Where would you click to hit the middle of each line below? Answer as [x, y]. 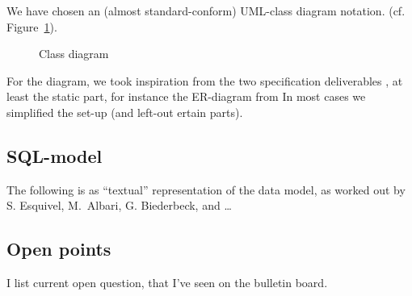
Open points [59, 249]
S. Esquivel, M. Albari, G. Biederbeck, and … [119, 205]
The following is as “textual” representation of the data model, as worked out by [206, 189]
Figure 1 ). [32, 26]
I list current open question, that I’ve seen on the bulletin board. [167, 283]
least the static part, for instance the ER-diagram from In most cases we [186, 96]
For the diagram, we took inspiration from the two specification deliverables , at [205, 80]
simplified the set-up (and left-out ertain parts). [125, 112]
